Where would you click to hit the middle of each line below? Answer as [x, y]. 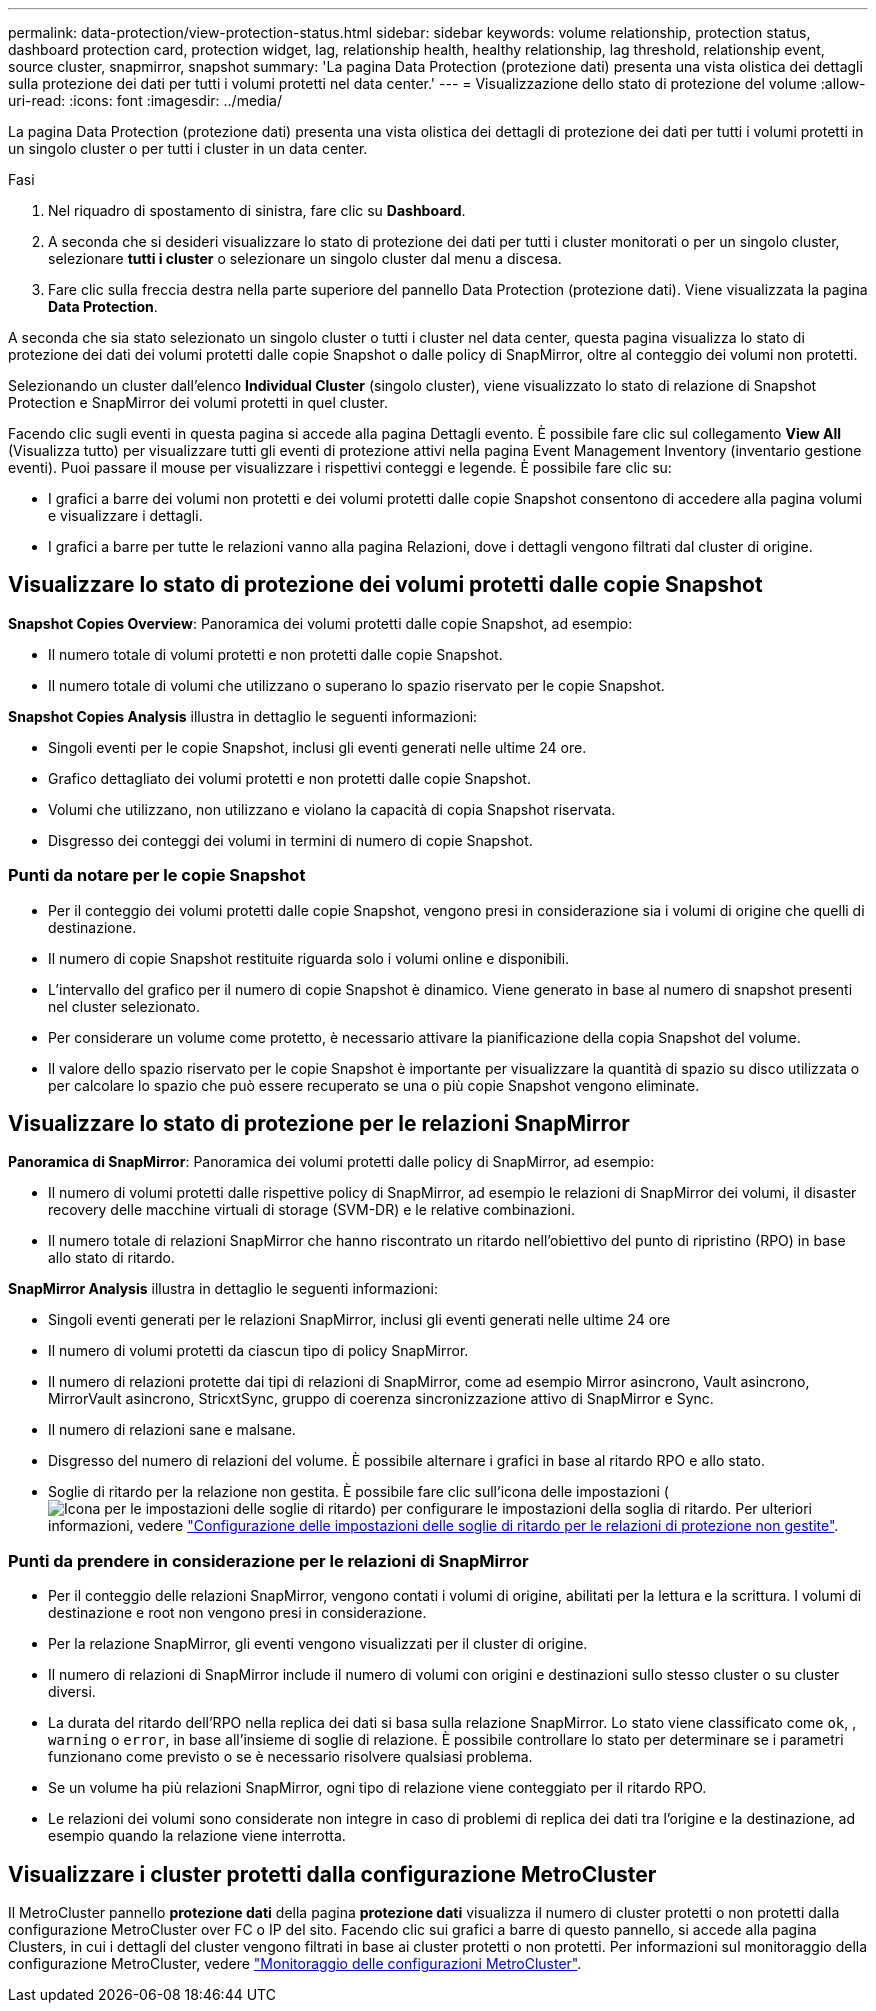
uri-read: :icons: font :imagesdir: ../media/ [145, 100]
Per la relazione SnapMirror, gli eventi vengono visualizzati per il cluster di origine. [318, 1644]
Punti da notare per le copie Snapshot [157, 875]
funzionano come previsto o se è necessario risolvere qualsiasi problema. [290, 1757]
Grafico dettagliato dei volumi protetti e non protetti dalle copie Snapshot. [289, 778]
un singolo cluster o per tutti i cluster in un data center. [188, 148]
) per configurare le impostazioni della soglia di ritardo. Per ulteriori [592, 1509]
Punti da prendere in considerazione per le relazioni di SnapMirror [268, 1560]
